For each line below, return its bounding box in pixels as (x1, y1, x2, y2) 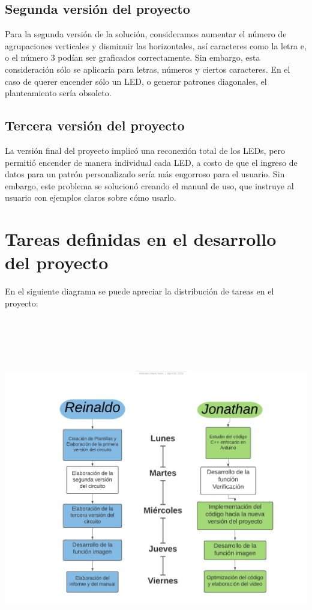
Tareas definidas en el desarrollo (5, 227, 277, 251)
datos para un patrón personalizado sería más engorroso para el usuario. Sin (5, 168, 285, 180)
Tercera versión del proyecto (5, 116, 185, 135)
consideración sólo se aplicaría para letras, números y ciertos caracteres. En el (5, 63, 290, 75)
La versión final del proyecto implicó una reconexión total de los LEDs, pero (5, 144, 286, 156)
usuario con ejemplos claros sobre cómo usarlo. (5, 191, 176, 204)
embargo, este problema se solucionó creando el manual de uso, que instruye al (5, 179, 294, 192)
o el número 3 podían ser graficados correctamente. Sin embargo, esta (5, 51, 260, 64)
